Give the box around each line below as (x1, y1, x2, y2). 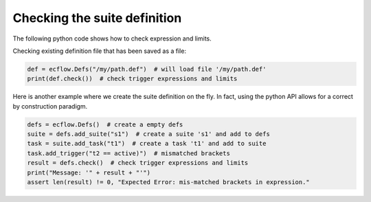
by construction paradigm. (12, 102, 88, 110)
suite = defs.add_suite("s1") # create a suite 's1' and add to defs (27, 131, 271, 138)
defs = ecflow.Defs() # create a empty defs (27, 120, 183, 128)
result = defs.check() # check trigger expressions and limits (27, 159, 249, 167)
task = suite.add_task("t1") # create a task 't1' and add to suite (27, 139, 267, 148)
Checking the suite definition (12, 10, 182, 25)
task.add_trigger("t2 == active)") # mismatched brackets (27, 149, 230, 157)
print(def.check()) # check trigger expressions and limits (27, 75, 238, 82)
